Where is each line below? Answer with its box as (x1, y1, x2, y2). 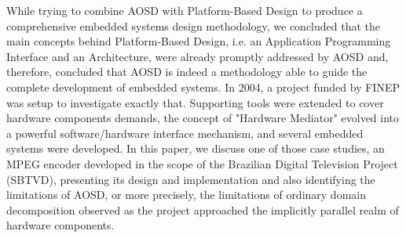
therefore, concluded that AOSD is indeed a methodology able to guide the (6, 63, 368, 80)
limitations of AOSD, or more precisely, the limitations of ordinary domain (6, 186, 366, 203)
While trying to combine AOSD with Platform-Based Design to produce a (6, 2, 363, 18)
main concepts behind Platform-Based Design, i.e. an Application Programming (6, 33, 391, 49)
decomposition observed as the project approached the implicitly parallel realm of (6, 201, 399, 218)
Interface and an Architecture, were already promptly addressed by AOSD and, (6, 48, 389, 64)
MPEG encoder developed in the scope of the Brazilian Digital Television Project (6, 155, 398, 171)
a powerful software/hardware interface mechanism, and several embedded (6, 124, 364, 141)
